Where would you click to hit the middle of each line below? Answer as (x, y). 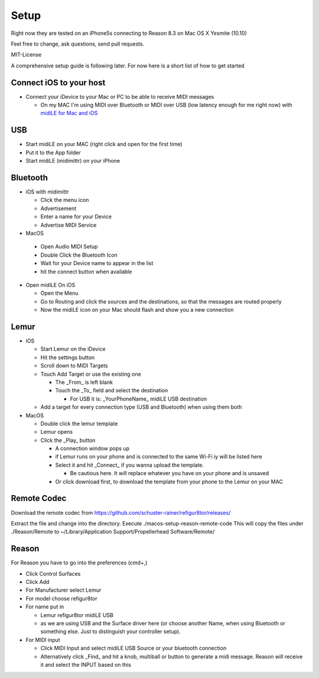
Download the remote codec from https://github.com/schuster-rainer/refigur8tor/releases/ (121, 512)
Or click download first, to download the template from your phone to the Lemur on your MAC (169, 482)
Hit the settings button (68, 357)
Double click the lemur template (79, 424)
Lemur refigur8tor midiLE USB (77, 615)
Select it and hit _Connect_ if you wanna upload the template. (129, 465)
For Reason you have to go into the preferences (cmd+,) (79, 563)
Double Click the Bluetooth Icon (79, 255)
